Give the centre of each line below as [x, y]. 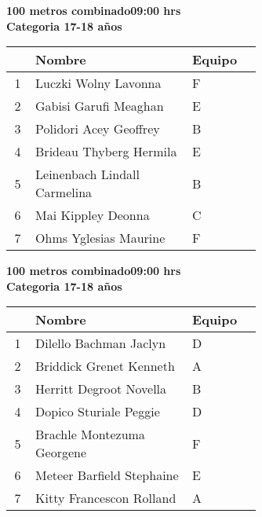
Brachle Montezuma [90, 434]
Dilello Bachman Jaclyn [101, 343]
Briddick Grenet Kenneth [105, 366]
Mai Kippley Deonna [93, 215]
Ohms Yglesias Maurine [100, 238]
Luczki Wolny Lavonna [98, 83]
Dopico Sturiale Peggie [98, 412]
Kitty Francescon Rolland [106, 498]
